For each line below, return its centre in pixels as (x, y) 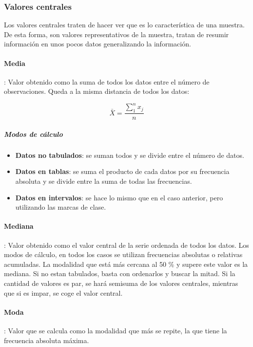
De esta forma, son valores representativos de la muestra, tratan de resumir (117, 34)
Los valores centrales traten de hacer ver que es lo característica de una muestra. (124, 25)
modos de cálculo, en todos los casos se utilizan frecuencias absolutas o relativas (123, 254)
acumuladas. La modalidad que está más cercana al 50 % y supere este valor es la (126, 264)
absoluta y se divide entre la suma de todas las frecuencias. (104, 181)
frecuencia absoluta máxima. (47, 340)
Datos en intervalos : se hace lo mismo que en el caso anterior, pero (119, 197)
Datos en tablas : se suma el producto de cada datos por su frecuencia (122, 171)
